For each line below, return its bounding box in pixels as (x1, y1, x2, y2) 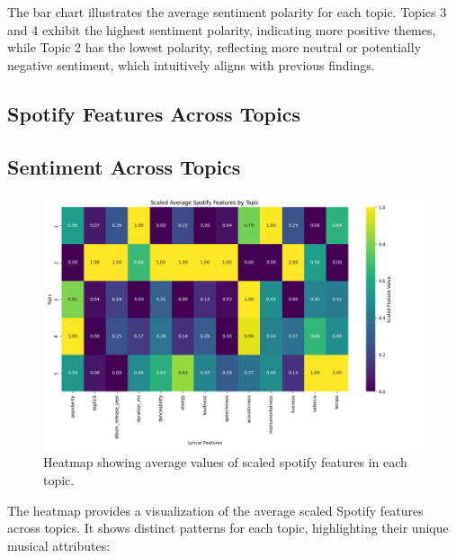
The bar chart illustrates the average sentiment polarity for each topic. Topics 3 (7, 3, 447, 21)
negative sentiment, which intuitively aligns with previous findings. (7, 55, 375, 74)
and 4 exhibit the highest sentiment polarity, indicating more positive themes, (7, 20, 436, 39)
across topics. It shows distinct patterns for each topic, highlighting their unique (7, 518, 449, 537)
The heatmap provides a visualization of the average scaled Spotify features (7, 500, 424, 519)
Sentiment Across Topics (7, 152, 241, 180)
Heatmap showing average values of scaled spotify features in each (43, 453, 407, 472)
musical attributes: (7, 535, 111, 554)
